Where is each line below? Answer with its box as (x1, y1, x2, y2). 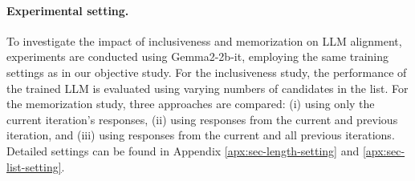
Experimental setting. (6, 2, 129, 18)
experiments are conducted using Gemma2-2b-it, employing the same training (6, 48, 389, 65)
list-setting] (6, 158, 62, 175)
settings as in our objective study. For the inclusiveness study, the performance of (6, 63, 407, 80)
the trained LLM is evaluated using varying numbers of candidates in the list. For (6, 79, 409, 96)
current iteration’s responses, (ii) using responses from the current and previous (6, 111, 398, 127)
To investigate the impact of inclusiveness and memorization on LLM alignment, (6, 32, 402, 49)
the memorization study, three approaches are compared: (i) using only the (6, 95, 375, 112)
